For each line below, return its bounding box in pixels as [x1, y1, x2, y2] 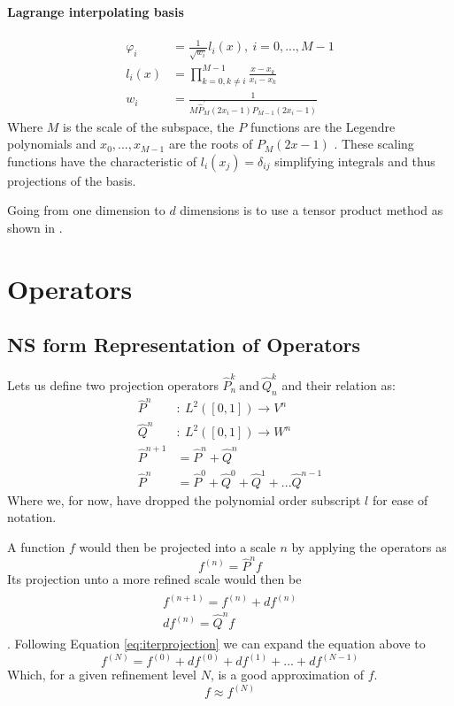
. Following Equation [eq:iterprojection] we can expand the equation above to [7, 634, 426, 653]
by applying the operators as [291, 537, 447, 556]
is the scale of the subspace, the [63, 117, 235, 135]
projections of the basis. [7, 171, 136, 189]
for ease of [372, 490, 428, 509]
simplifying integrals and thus [274, 151, 435, 170]
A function [7, 537, 65, 556]
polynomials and [7, 134, 96, 153]
